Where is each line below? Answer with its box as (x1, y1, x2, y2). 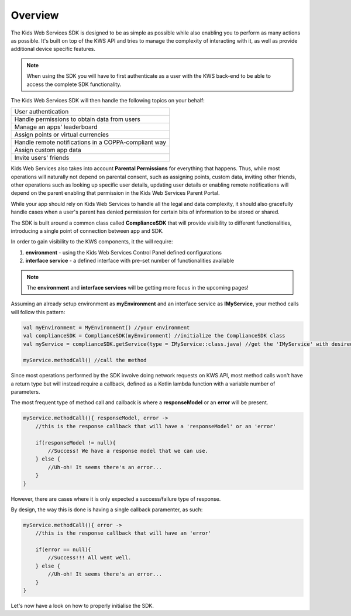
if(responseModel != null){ (35, 439, 116, 446)
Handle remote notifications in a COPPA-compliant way (14, 138, 167, 146)
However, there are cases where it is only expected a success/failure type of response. (11, 495, 221, 503)
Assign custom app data (14, 146, 81, 154)
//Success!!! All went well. (47, 555, 132, 561)
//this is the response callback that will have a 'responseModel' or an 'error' (35, 423, 276, 429)
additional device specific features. (11, 46, 96, 53)
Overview (11, 9, 59, 22)
